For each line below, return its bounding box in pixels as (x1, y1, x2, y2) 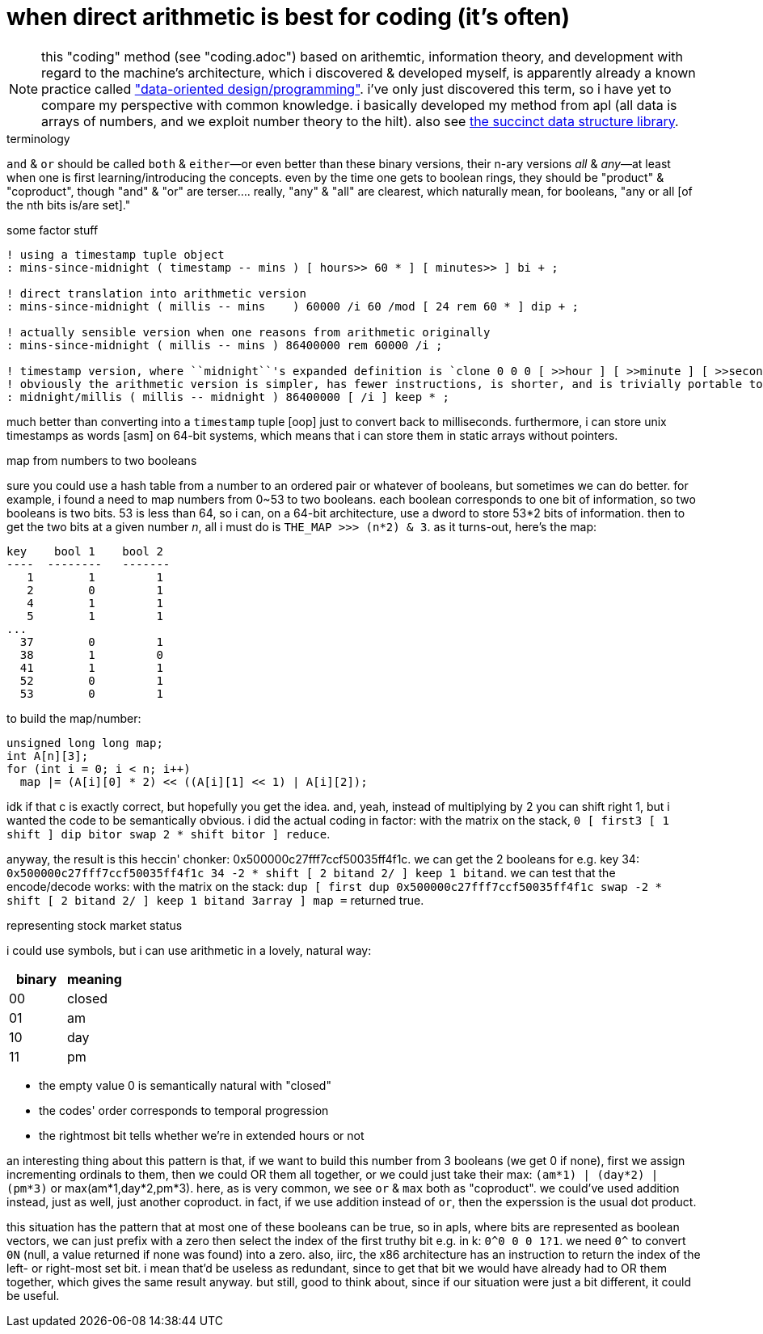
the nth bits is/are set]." (6, 197, 131, 212)
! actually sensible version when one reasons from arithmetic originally (6, 325, 491, 339)
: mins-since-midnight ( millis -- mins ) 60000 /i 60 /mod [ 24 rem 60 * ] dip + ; (6, 299, 580, 313)
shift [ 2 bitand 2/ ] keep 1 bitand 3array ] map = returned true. (6, 893, 424, 907)
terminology (6, 131, 70, 146)
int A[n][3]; (6, 749, 89, 762)
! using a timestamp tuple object (6, 247, 225, 261)
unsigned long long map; (6, 736, 163, 749)
